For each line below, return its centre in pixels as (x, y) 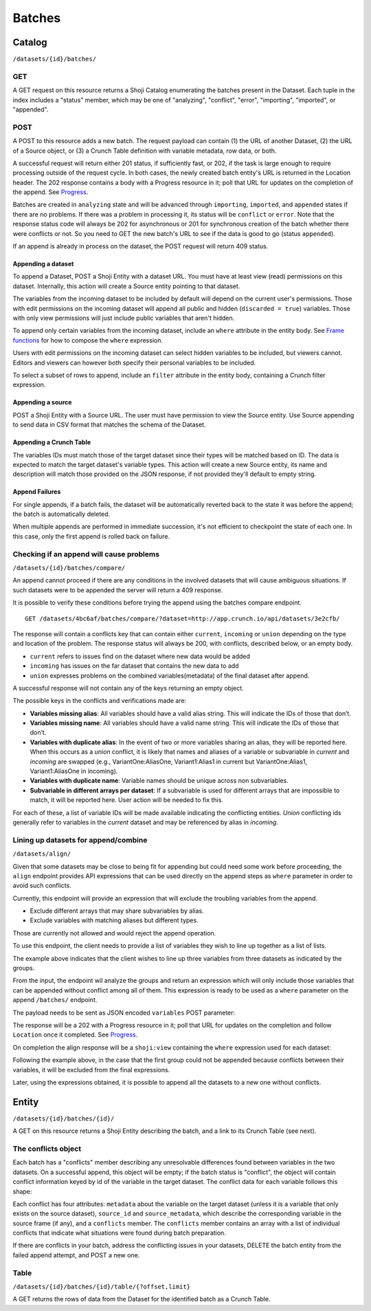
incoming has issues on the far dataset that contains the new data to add (134, 666)
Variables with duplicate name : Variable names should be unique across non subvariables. (159, 781)
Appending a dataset (43, 264)
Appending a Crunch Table (52, 442)
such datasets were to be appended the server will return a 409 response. (118, 590)
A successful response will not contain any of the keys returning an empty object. (128, 688)
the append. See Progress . (50, 192)
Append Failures (37, 492)
